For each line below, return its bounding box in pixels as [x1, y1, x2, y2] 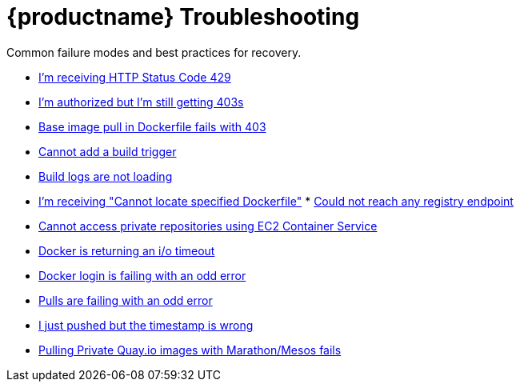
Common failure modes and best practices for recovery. [6, 45, 302, 59]
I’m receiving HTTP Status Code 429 [38, 70, 231, 84]
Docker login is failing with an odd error [38, 268, 246, 282]
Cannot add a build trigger [38, 144, 177, 158]
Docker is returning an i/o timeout [38, 243, 215, 258]
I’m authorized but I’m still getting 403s [38, 94, 244, 109]
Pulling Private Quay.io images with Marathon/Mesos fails [38, 342, 342, 357]
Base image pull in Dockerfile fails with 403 [38, 119, 266, 134]
